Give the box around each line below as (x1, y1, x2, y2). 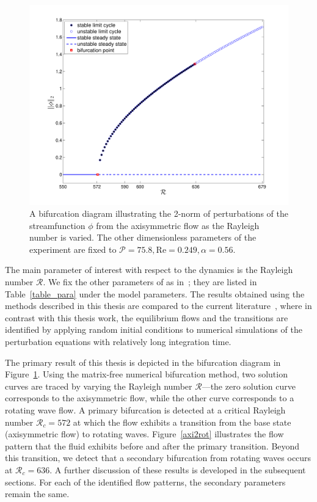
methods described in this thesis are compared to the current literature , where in (5, 299, 312, 312)
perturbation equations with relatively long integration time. (5, 335, 231, 348)
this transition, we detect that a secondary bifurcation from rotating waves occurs (5, 451, 312, 464)
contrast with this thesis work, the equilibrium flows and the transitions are (5, 311, 288, 324)
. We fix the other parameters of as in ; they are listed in (43, 275, 257, 288)
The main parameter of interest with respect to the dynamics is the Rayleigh (5, 263, 293, 276)
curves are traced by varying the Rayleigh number (5, 379, 192, 392)
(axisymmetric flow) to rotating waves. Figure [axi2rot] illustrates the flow (5, 427, 284, 440)
